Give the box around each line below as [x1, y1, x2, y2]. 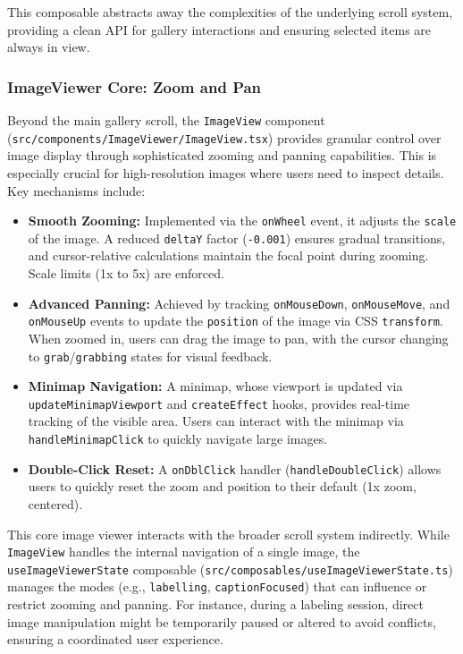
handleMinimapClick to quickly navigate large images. [28, 429, 328, 447]
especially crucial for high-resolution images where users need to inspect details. [7, 163, 444, 182]
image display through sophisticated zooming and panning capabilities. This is [7, 146, 437, 165]
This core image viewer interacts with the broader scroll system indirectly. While [7, 524, 450, 543]
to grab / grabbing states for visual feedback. [28, 346, 273, 365]
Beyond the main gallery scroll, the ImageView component [7, 111, 325, 129]
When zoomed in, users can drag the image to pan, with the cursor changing [28, 328, 449, 347]
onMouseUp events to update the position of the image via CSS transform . [28, 311, 443, 330]
